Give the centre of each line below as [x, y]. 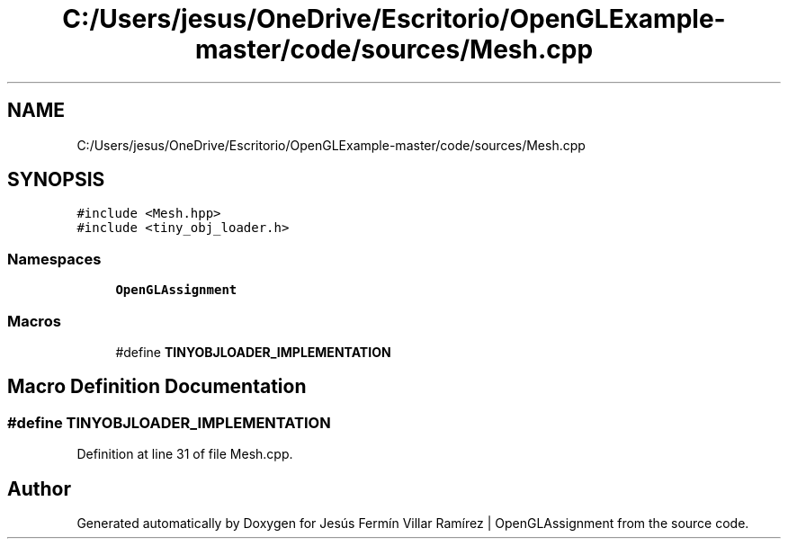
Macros [34, 321]
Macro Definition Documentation [157, 387]
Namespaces [54, 259]
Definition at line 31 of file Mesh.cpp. [185, 454]
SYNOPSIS [56, 180]
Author [39, 488]
